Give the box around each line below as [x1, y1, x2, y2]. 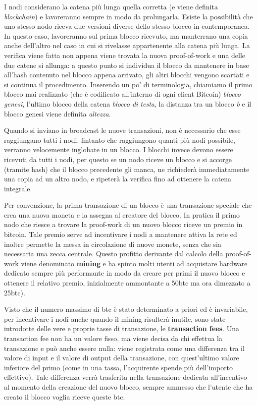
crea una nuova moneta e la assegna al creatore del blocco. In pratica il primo [4, 209, 240, 220]
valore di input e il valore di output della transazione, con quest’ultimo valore [4, 352, 239, 363]
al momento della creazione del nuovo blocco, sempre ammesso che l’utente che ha [4, 381, 253, 392]
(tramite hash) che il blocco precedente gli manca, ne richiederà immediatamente [4, 164, 250, 174]
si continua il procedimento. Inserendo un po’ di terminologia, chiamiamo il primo [4, 79, 253, 89]
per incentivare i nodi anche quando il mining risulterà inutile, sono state [4, 313, 226, 324]
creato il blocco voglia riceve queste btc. [4, 391, 125, 402]
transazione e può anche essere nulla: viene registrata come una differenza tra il [4, 343, 245, 353]
